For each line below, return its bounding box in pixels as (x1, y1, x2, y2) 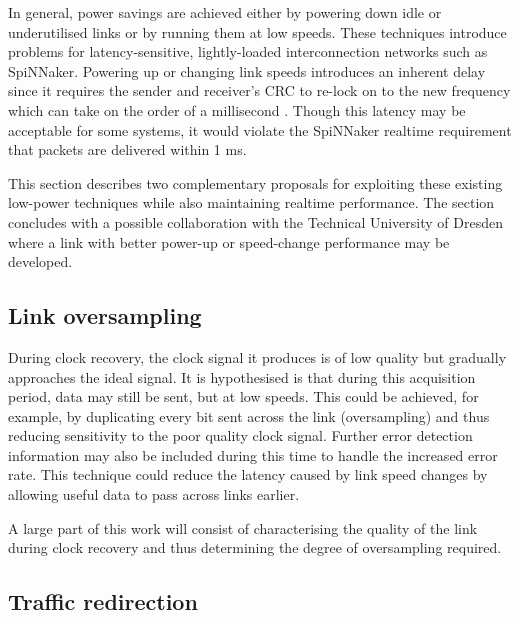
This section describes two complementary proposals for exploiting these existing (8, 172, 503, 193)
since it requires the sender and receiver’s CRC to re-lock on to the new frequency (8, 80, 511, 101)
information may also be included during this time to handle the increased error (8, 444, 498, 465)
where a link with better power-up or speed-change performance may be (8, 231, 450, 252)
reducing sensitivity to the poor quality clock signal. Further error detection (8, 425, 473, 446)
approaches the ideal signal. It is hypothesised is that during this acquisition (8, 366, 476, 387)
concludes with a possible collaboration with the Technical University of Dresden (8, 211, 503, 232)
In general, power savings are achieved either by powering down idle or (8, 2, 442, 22)
